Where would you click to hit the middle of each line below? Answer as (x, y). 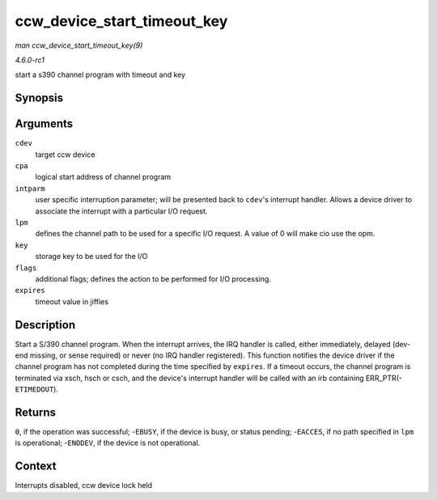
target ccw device (65, 155)
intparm (30, 189)
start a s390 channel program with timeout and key (100, 75)
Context (36, 466)
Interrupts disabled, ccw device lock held (84, 485)
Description (45, 325)
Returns (36, 412)
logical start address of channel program (103, 177)
